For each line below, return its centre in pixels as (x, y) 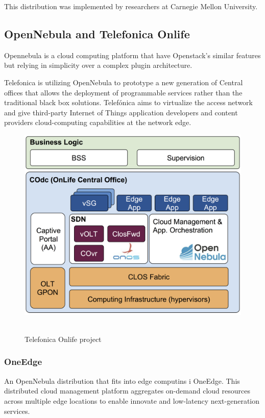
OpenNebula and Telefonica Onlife (97, 33)
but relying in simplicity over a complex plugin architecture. (98, 65)
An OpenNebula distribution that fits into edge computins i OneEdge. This (122, 380)
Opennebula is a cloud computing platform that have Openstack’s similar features (132, 55)
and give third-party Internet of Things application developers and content (121, 112)
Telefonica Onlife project (63, 339)
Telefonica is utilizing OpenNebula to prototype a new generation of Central (124, 82)
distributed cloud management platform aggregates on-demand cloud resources (127, 391)
